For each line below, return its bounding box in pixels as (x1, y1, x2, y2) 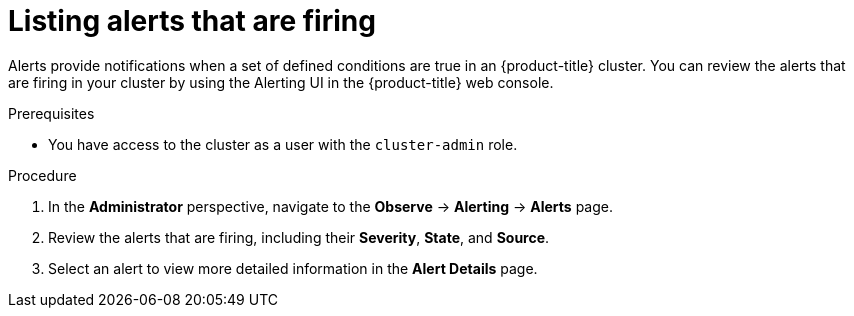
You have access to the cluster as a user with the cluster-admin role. (48, 135, 518, 153)
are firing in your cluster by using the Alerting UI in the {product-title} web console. (8, 73, 554, 91)
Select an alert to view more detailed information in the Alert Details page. (48, 259, 538, 277)
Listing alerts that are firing (8, 4, 376, 38)
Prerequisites (8, 104, 95, 122)
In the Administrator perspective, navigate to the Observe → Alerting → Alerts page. (48, 197, 613, 215)
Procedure (8, 166, 77, 184)
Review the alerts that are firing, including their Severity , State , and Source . (48, 228, 550, 246)
